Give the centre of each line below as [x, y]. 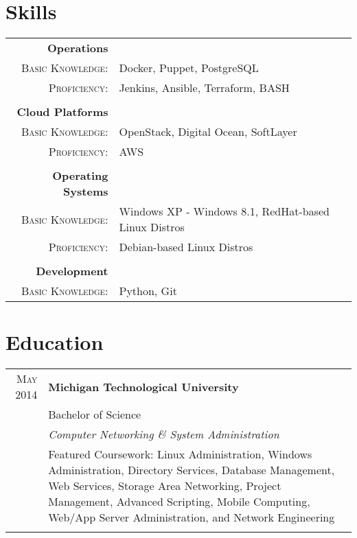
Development [72, 271]
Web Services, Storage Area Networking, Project [165, 486]
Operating [80, 176]
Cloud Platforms [62, 112]
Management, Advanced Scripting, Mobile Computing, [179, 502]
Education [55, 342]
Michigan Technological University [143, 386]
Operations [78, 48]
